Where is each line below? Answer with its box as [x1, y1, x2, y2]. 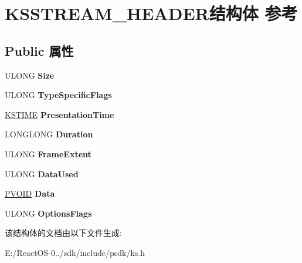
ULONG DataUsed [5, 167, 79, 180]
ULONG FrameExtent [5, 147, 91, 160]
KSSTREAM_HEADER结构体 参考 [5, 1, 298, 25]
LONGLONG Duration [5, 128, 93, 140]
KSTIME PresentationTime [5, 108, 114, 120]
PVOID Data [5, 187, 55, 200]
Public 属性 [5, 41, 74, 59]
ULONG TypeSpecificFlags [5, 89, 112, 101]
